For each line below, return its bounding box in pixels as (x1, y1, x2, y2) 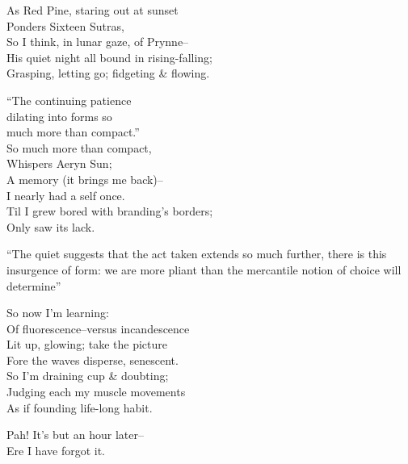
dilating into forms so (6, 107, 112, 124)
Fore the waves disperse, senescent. (6, 351, 179, 368)
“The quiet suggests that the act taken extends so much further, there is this (6, 245, 387, 262)
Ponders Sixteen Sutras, (6, 17, 124, 34)
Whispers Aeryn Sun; (6, 155, 112, 172)
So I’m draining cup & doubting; (6, 367, 169, 384)
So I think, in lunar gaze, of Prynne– (6, 33, 189, 50)
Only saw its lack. (6, 218, 95, 235)
